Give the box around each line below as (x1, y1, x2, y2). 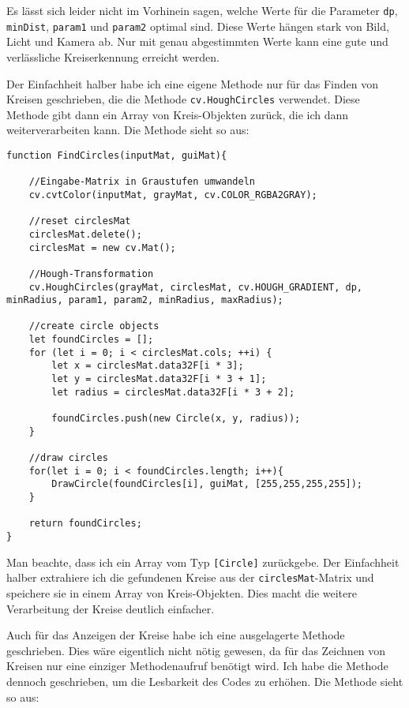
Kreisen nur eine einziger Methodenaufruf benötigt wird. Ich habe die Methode (6, 657, 388, 674)
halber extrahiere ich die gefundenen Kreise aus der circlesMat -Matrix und (6, 569, 374, 586)
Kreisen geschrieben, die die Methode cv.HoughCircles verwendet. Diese (6, 91, 360, 107)
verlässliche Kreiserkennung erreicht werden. (6, 48, 220, 65)
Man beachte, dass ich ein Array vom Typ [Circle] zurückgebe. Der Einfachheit (6, 553, 400, 570)
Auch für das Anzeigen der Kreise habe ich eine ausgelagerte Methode (6, 627, 345, 643)
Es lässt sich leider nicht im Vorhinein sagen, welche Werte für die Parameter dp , (6, 2, 398, 18)
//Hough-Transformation (28, 268, 154, 279)
